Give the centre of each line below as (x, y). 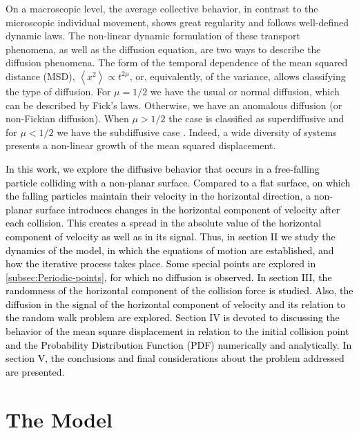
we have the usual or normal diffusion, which (245, 91)
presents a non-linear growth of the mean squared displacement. (141, 145)
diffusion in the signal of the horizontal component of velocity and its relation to (176, 304)
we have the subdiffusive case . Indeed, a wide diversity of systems (197, 132)
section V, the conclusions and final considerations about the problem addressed (175, 358)
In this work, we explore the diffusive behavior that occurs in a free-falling (163, 168)
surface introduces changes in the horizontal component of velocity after (188, 209)
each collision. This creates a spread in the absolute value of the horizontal (164, 223)
